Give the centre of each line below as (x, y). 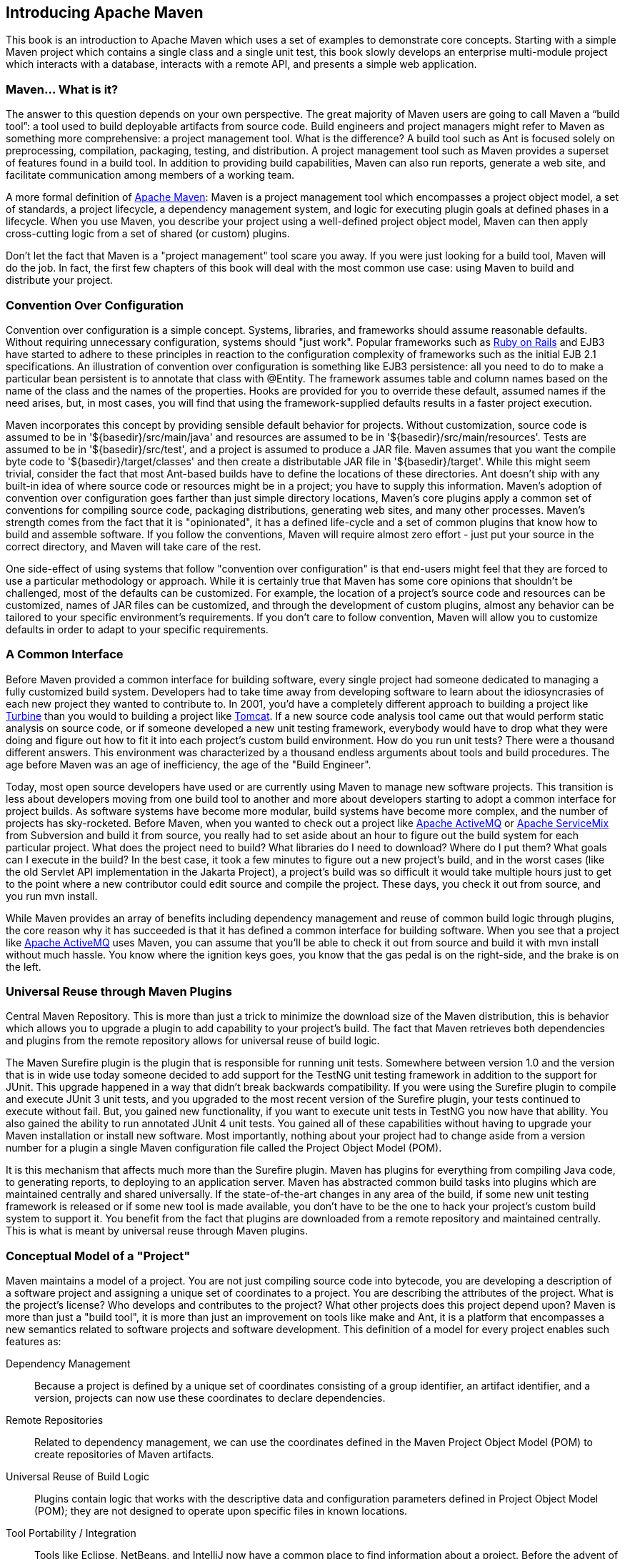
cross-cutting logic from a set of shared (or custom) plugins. (148, 234)
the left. (24, 966)
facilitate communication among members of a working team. (150, 175)
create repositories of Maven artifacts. (124, 1455)
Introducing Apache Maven (105, 13)
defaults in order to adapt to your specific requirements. (137, 629)
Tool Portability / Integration (71, 1533)
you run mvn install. (52, 896)
